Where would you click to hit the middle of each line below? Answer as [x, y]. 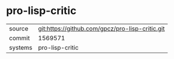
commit [19, 38]
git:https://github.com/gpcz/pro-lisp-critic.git [101, 29]
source [19, 29]
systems [21, 47]
